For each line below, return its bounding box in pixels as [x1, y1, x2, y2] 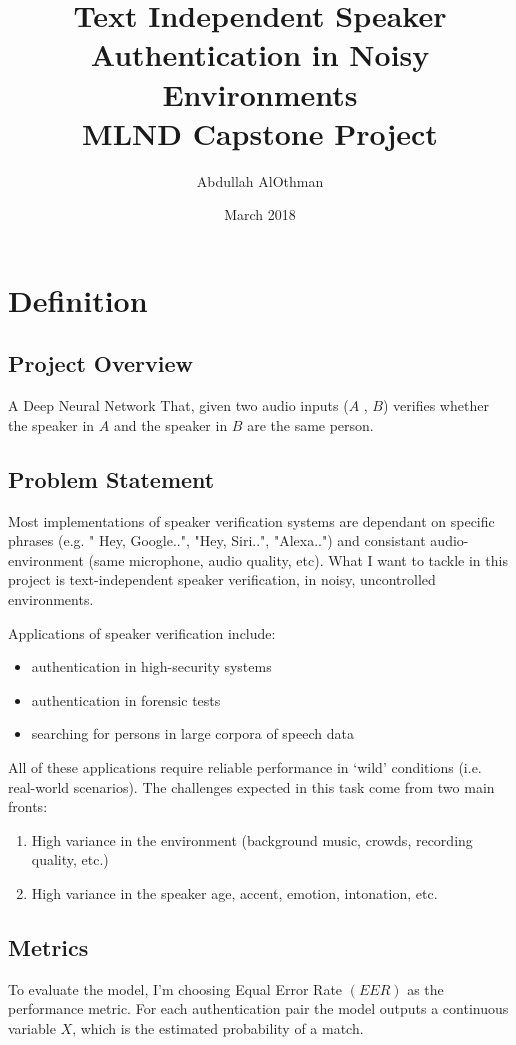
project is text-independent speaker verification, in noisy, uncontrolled [8, 569, 436, 590]
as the [407, 978, 444, 999]
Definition [8, 279, 148, 320]
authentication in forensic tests [31, 689, 221, 710]
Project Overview [8, 348, 194, 379]
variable [8, 1017, 56, 1038]
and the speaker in [113, 414, 228, 435]
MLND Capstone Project [82, 112, 438, 153]
